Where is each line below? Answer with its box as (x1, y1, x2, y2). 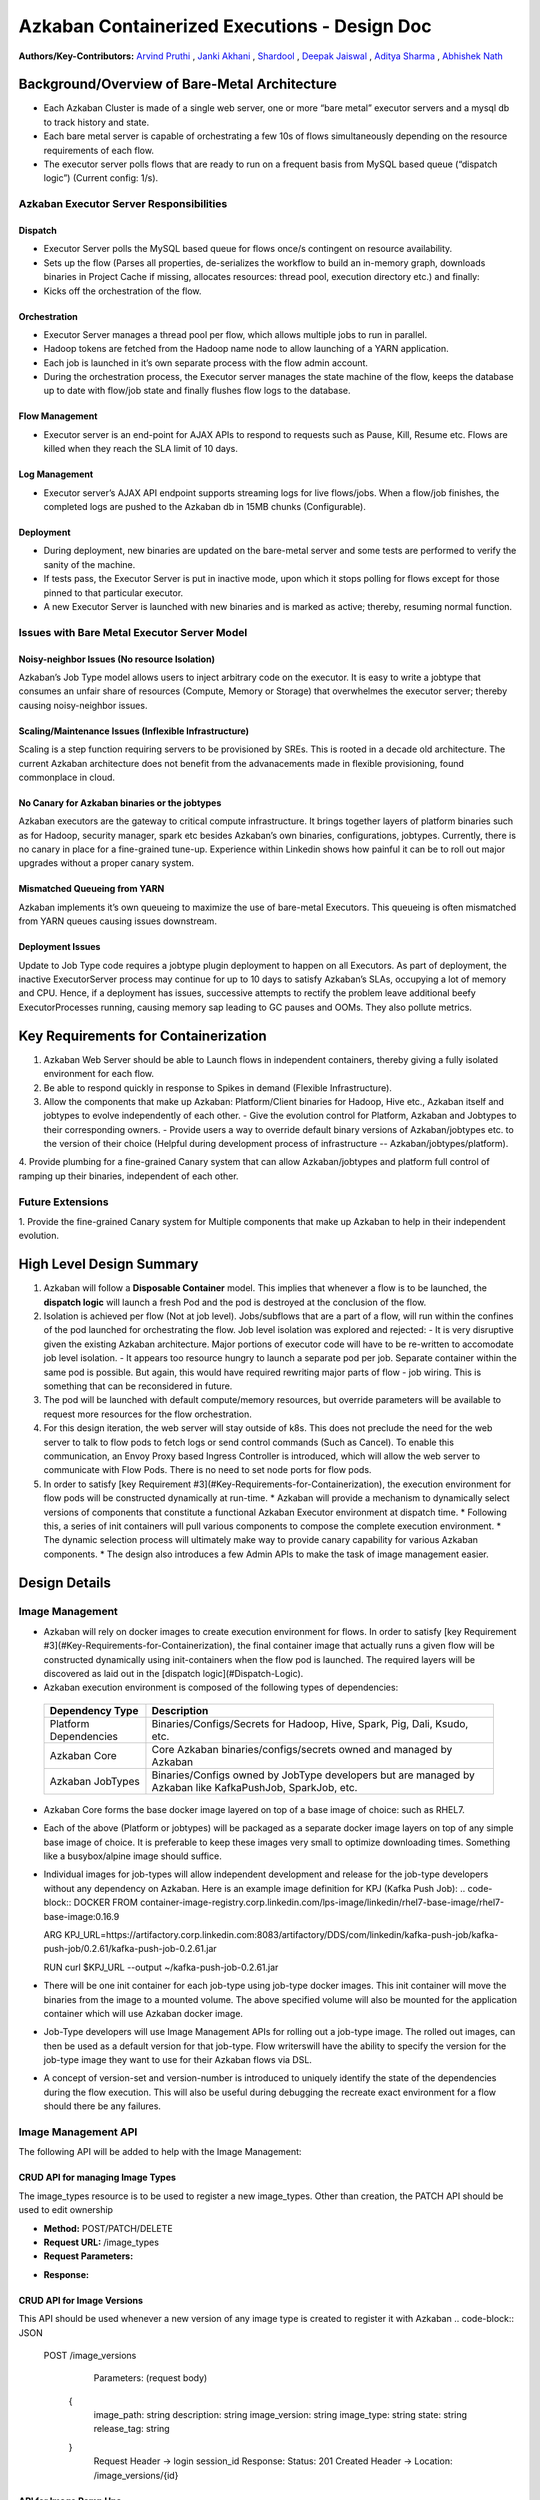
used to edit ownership (18, 2204, 114, 2216)
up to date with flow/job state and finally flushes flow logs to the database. (43, 385, 351, 397)
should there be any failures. (43, 2100, 162, 2112)
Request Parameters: (43, 2250, 134, 2262)
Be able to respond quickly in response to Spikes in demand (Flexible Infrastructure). (43, 1081, 392, 1094)
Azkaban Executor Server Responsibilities (18, 197, 228, 211)
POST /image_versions (43, 2349, 137, 2361)
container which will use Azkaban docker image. (43, 2007, 244, 2019)
